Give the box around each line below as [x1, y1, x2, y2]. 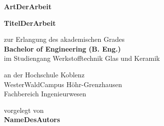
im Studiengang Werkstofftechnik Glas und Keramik [4, 53, 160, 63]
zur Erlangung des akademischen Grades [4, 34, 125, 44]
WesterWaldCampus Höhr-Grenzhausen [4, 79, 122, 89]
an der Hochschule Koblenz [4, 69, 85, 79]
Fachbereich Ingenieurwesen [4, 89, 87, 99]
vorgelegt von [4, 105, 44, 115]
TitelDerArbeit [4, 18, 56, 28]
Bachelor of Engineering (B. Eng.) [4, 43, 121, 54]
